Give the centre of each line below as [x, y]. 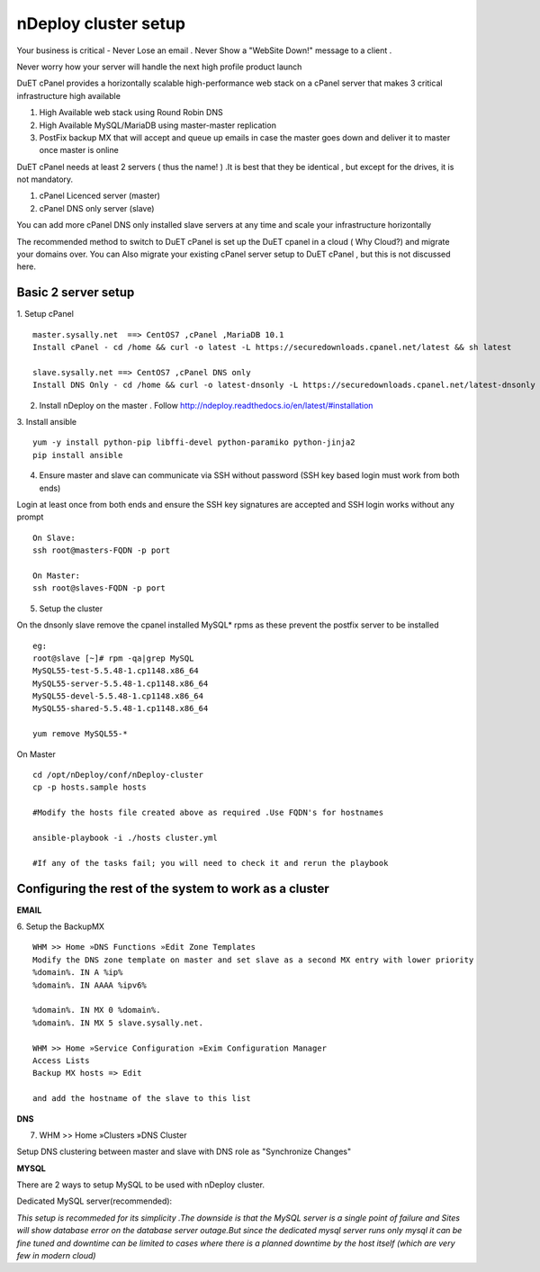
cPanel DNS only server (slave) [97, 208]
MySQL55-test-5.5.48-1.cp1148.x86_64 [116, 671]
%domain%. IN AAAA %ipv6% [90, 985]
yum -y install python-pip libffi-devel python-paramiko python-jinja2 [194, 442]
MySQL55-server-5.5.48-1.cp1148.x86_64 [121, 683]
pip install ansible [78, 455]
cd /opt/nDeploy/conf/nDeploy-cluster [118, 775]
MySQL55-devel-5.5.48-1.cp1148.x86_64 [118, 696]
